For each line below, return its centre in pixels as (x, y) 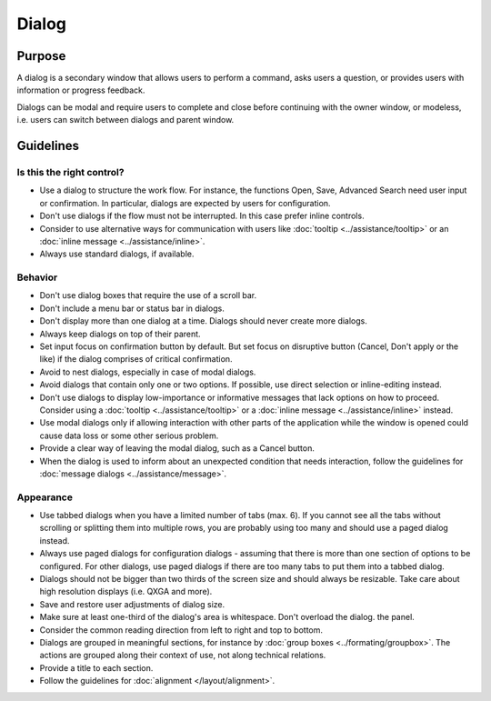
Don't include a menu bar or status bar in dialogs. (132, 308)
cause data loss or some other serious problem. (129, 436)
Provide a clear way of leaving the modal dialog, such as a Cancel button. (177, 448)
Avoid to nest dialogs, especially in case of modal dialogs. (148, 372)
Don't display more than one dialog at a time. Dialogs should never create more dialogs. (204, 321)
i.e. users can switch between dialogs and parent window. (125, 120)
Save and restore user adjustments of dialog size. (132, 604)
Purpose (41, 56)
